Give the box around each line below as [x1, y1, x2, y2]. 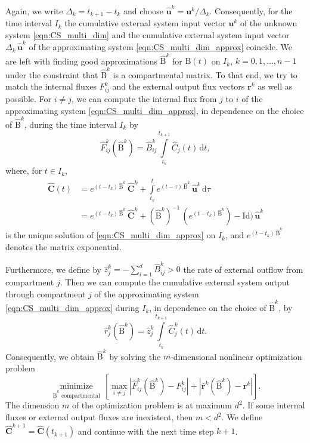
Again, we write [5, 4, 63, 17]
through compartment [5, 287, 86, 300]
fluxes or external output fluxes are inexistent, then [5, 411, 193, 423]
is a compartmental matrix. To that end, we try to [113, 68, 297, 81]
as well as [258, 80, 293, 93]
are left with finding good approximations [5, 54, 157, 67]
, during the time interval [24, 118, 117, 130]
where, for [5, 164, 42, 177]
